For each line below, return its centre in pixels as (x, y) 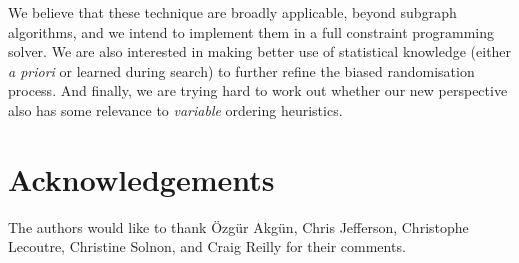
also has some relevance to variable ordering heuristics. (175, 109)
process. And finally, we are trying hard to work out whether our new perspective (258, 90)
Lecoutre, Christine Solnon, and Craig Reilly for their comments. (207, 246)
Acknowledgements (141, 178)
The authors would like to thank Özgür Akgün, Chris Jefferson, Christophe (238, 226)
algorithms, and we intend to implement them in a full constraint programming (251, 31)
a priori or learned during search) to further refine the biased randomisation (241, 70)
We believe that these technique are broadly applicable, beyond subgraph (232, 12)
